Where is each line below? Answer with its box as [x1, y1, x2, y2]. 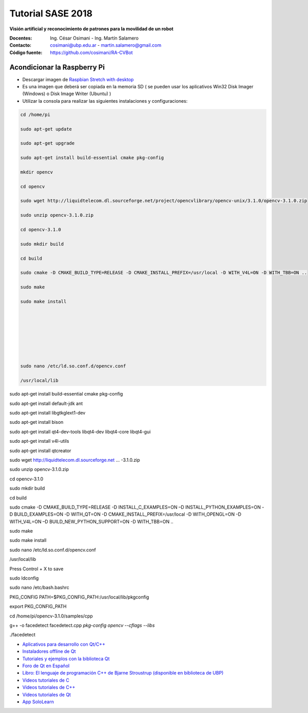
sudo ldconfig [9, 575, 39, 581]
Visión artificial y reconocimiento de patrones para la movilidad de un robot [9, 26, 174, 32]
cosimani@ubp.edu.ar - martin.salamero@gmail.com [50, 42, 162, 48]
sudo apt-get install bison [9, 419, 64, 425]
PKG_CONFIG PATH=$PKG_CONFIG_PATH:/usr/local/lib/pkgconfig [9, 594, 149, 600]
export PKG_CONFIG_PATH [9, 604, 67, 610]
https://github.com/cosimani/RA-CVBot [50, 49, 133, 55]
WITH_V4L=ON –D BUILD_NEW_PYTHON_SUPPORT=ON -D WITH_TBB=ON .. [9, 518, 174, 524]
